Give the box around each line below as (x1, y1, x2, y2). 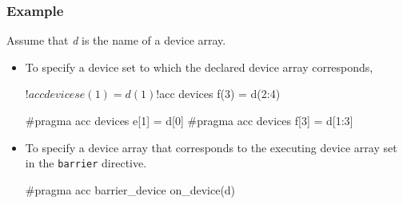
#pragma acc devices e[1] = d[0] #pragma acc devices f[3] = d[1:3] (25, 112, 353, 128)
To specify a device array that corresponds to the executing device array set (25, 139, 397, 155)
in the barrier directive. (25, 155, 147, 171)
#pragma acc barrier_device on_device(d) (25, 181, 236, 198)
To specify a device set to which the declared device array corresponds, (25, 58, 373, 75)
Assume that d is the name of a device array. (6, 32, 226, 49)
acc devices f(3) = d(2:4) (159, 85, 281, 102)
